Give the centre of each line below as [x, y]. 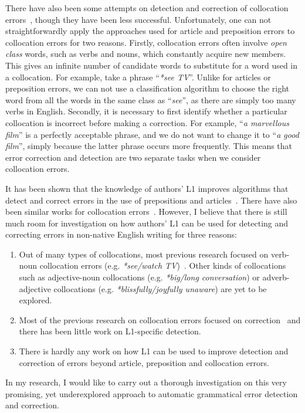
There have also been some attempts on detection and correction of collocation [147, 8]
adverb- [276, 277]
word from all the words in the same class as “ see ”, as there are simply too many [151, 99]
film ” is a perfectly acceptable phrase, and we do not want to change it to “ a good [152, 134]
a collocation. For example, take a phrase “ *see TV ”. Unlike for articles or [138, 77]
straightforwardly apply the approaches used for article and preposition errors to [150, 31]
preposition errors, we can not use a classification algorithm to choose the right [148, 88]
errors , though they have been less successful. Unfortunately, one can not [138, 19]
